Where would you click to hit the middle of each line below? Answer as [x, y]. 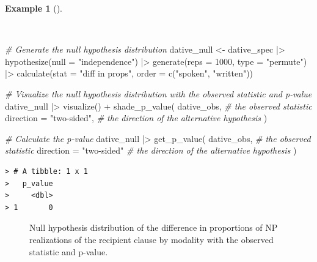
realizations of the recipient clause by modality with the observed [151, 239]
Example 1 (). [34, 8]
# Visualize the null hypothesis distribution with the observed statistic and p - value [158, 93]
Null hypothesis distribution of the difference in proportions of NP [154, 227]
